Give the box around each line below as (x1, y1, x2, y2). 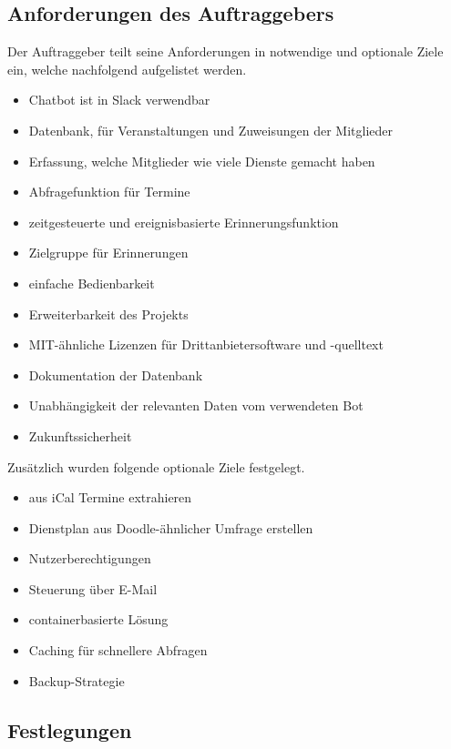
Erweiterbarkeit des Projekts (28, 304, 189, 323)
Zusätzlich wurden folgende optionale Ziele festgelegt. (7, 457, 305, 476)
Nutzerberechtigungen (28, 549, 151, 568)
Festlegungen (7, 715, 132, 744)
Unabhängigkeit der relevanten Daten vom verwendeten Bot (28, 396, 364, 415)
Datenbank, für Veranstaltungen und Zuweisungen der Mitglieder (28, 120, 393, 139)
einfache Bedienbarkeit (28, 273, 155, 292)
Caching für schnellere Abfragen (28, 641, 208, 660)
